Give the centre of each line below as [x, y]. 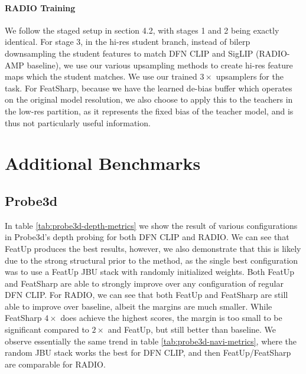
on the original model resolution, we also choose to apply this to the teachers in [149, 99]
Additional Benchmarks [103, 163]
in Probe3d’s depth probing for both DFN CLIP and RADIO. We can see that [147, 237]
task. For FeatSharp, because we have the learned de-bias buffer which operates [149, 88]
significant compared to [47, 329]
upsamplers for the [250, 76]
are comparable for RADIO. [55, 364]
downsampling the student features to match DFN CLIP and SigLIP [129, 53]
